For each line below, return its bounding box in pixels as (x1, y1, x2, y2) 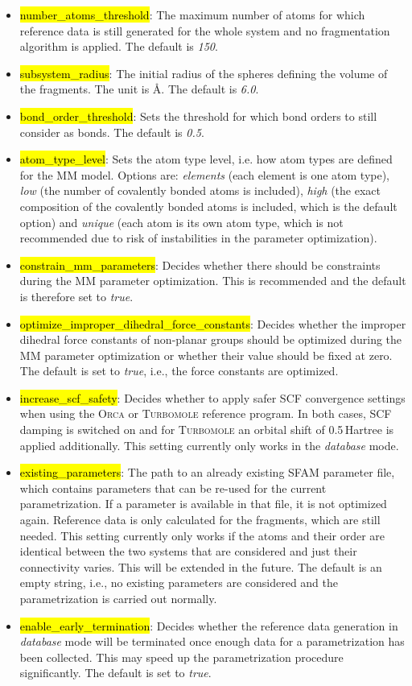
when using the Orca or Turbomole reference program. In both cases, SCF (19, 405, 392, 422)
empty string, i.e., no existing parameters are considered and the (19, 574, 339, 591)
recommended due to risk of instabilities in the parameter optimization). (19, 229, 377, 246)
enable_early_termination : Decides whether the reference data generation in (19, 617, 398, 634)
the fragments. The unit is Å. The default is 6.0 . (19, 81, 259, 97)
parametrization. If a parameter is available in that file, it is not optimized (19, 495, 387, 512)
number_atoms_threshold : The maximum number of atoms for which (19, 6, 365, 23)
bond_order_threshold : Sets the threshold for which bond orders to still (19, 107, 377, 124)
